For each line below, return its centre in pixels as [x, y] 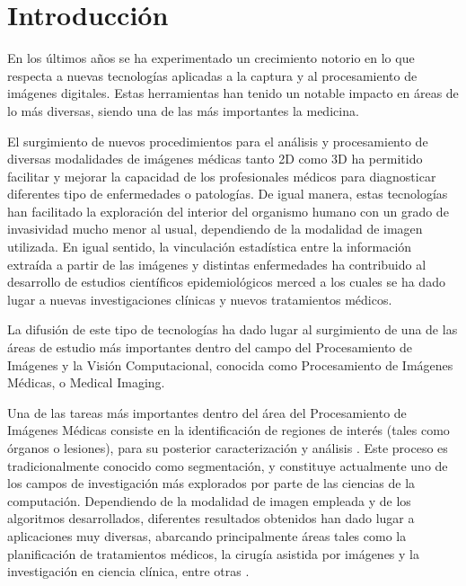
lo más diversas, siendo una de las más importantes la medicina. [183, 110]
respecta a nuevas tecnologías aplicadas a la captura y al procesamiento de [212, 75]
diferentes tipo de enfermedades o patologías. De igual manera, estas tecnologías [228, 194]
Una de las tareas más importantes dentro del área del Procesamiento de [207, 412]
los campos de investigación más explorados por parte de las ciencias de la [211, 483]
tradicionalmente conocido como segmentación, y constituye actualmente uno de [228, 465]
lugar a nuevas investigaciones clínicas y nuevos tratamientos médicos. [200, 299]
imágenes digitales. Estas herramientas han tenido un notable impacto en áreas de [233, 93]
